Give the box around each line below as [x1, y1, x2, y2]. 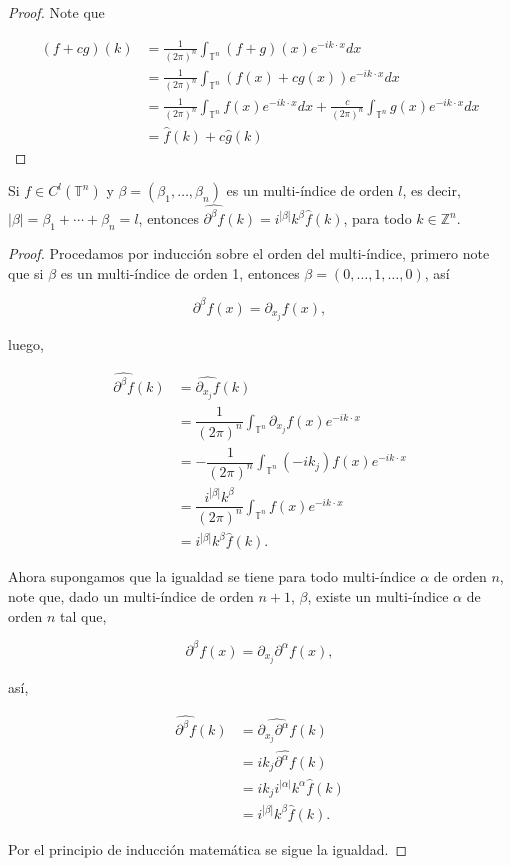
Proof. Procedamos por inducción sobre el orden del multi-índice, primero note [8, 242, 490, 263]
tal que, [60, 605, 107, 626]
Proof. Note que [8, 2, 105, 22]
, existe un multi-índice [307, 586, 449, 607]
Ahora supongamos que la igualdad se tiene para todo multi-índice [8, 566, 416, 587]
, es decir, [402, 180, 461, 201]
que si [8, 262, 44, 283]
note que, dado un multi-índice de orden [8, 586, 254, 607]
